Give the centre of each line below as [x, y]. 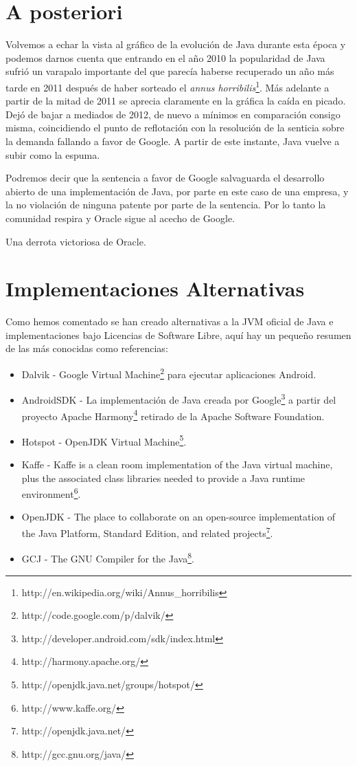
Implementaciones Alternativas [155, 288]
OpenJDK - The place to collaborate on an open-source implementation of [178, 517]
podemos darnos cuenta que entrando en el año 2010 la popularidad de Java [165, 57]
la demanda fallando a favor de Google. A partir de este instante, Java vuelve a [173, 141]
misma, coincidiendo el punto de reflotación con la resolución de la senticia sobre [175, 128]
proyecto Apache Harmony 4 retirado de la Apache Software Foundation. [173, 415]
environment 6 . [51, 493]
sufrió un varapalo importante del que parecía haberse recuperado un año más [170, 71]
